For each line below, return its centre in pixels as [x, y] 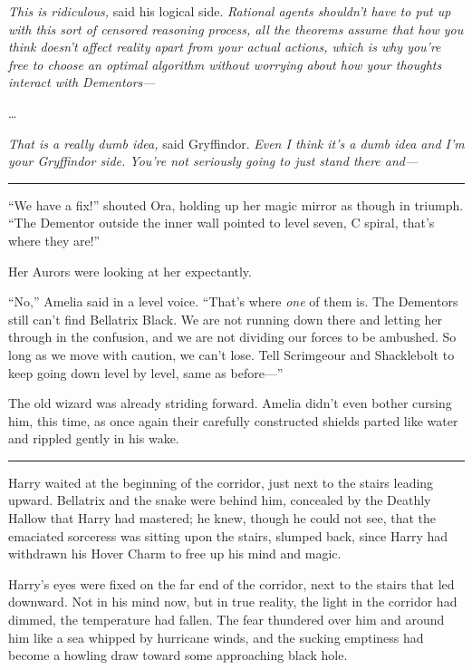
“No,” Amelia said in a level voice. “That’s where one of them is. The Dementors [233, 301]
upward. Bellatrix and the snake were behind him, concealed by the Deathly [220, 500]
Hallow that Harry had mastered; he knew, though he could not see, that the [222, 518]
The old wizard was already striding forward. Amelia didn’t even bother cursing [230, 403]
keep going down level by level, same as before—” [146, 372]
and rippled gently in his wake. [94, 438]
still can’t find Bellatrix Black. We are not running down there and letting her [226, 319]
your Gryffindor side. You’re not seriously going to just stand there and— [213, 161]
